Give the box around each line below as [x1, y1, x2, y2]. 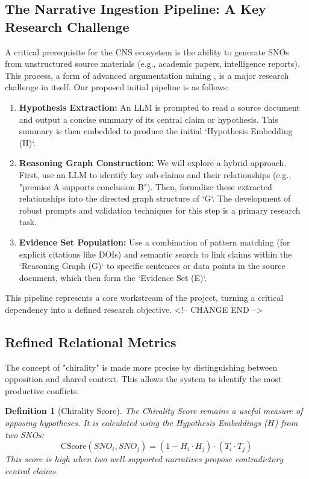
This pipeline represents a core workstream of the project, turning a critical [5, 291, 284, 304]
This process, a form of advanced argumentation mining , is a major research [5, 69, 289, 81]
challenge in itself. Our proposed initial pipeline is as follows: [5, 81, 229, 93]
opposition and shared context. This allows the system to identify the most [5, 372, 282, 385]
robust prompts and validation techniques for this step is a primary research [19, 203, 301, 216]
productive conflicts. [5, 384, 80, 397]
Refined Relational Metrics [5, 332, 176, 351]
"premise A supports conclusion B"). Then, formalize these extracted [19, 180, 272, 193]
